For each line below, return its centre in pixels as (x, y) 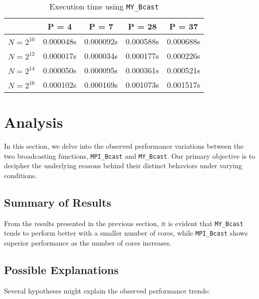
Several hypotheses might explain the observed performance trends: (107, 290)
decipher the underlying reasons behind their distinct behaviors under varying (123, 165)
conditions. (21, 175)
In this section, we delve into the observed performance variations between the (124, 146)
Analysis (34, 122)
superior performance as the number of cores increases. (88, 243)
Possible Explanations (61, 270)
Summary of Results (58, 202)
